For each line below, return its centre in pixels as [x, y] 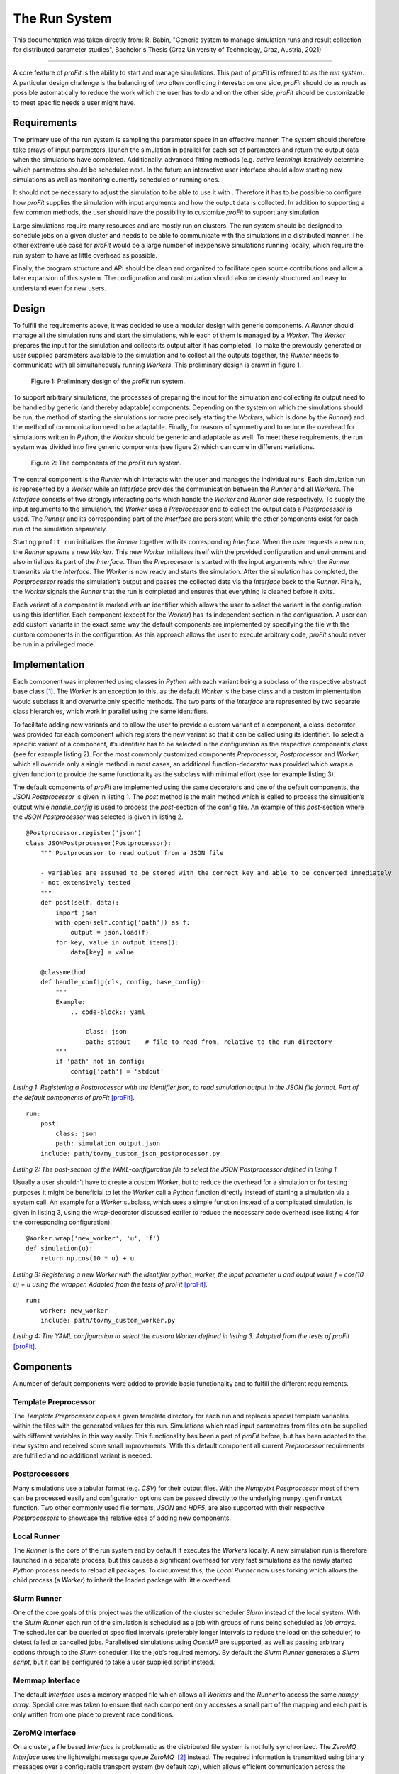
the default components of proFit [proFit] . [74, 1097]
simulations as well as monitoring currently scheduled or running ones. [116, 179]
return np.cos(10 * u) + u [87, 1258]
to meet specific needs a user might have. [74, 102]
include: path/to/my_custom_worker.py [108, 1321]
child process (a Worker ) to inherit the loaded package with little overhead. [122, 1580]
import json [76, 913]
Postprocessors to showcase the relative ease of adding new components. [122, 1518]
